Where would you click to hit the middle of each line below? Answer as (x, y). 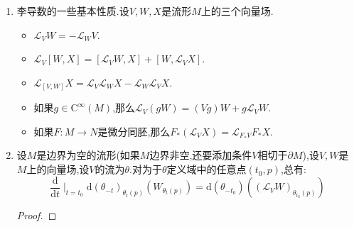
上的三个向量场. (237, 11)
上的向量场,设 (58, 169)
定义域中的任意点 (206, 169)
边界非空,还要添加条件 (201, 155)
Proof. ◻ (37, 215)
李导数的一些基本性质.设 (73, 11)
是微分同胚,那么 (134, 131)
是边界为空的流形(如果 (88, 155)
